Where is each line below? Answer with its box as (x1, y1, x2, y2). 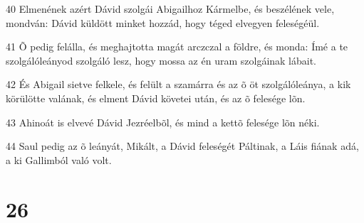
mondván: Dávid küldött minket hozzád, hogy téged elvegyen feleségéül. (6, 15, 320, 30)
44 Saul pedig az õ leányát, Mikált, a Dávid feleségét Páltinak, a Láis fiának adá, (6, 138, 359, 153)
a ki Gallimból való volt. (6, 152, 112, 167)
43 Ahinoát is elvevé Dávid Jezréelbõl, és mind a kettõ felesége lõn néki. (6, 114, 320, 129)
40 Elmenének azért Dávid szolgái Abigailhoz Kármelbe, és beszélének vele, (6, 1, 335, 16)
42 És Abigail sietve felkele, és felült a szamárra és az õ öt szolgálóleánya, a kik (6, 77, 351, 92)
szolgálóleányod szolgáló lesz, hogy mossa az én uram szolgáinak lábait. (6, 53, 317, 67)
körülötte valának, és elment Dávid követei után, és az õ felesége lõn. (6, 90, 306, 105)
